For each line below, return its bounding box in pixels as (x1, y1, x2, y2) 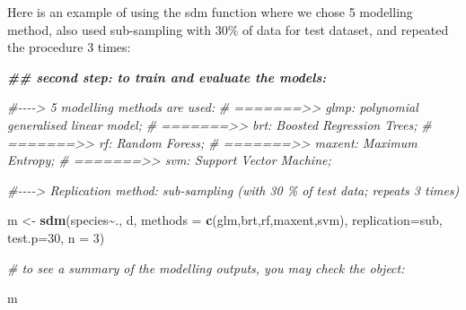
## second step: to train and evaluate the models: (7, 67, 327, 86)
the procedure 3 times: (7, 38, 131, 56)
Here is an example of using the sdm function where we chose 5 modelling (7, 3, 413, 21)
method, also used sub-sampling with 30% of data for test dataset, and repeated (7, 20, 449, 39)
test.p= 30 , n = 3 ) (7, 228, 105, 246)
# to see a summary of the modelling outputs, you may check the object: (7, 258, 405, 277)
